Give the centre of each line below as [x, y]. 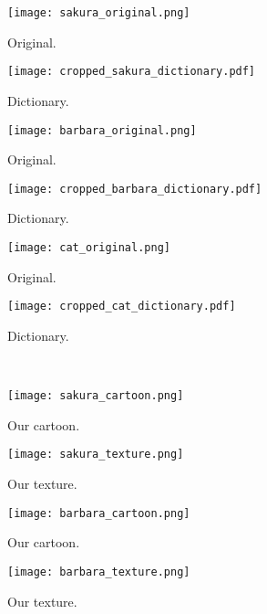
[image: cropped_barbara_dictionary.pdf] [135, 189]
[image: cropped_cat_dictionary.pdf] [122, 307]
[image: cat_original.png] [89, 248]
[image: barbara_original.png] [102, 130]
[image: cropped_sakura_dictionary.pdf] [132, 72]
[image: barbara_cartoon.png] [99, 513]
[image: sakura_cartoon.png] [96, 396]
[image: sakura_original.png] [99, 13]
